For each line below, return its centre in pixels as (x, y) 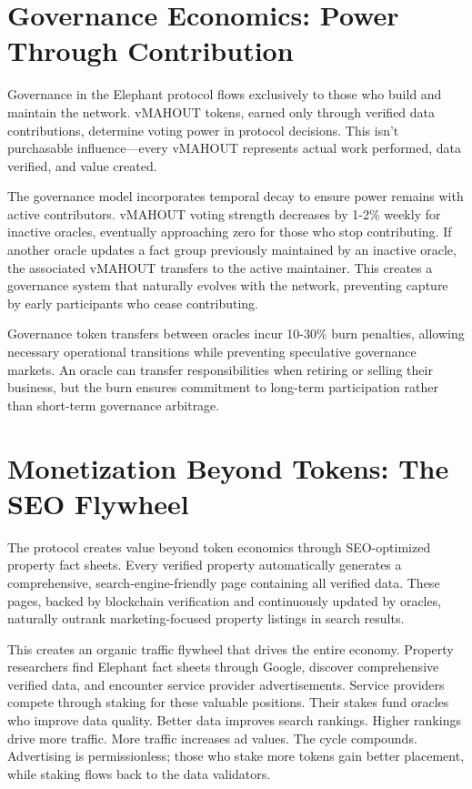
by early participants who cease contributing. (133, 303)
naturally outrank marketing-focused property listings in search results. (206, 618)
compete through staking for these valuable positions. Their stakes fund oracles (228, 702)
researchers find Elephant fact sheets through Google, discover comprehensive (223, 667)
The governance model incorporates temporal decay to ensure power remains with (236, 196)
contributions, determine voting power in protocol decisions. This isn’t (203, 130)
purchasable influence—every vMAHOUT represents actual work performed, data (235, 148)
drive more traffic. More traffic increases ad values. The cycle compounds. (212, 738)
